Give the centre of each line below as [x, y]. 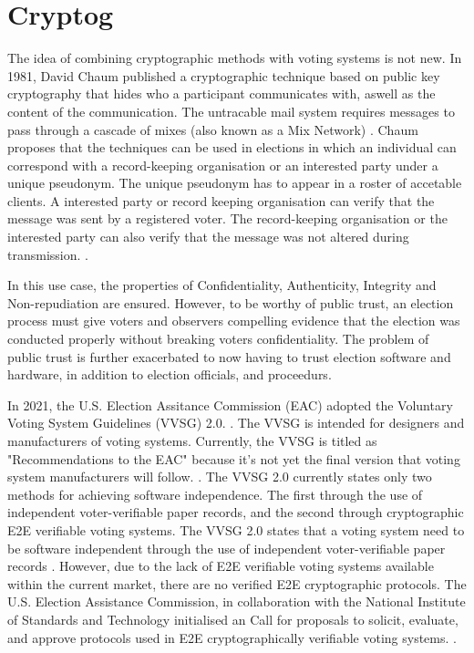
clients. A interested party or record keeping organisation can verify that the [221, 200]
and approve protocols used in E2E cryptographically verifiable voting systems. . [232, 637]
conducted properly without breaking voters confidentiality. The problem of [218, 339]
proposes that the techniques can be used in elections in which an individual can [232, 147]
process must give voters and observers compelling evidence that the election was [234, 321]
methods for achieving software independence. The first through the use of [215, 494]
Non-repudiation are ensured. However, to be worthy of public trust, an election [231, 302]
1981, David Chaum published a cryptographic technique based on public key [224, 75]
